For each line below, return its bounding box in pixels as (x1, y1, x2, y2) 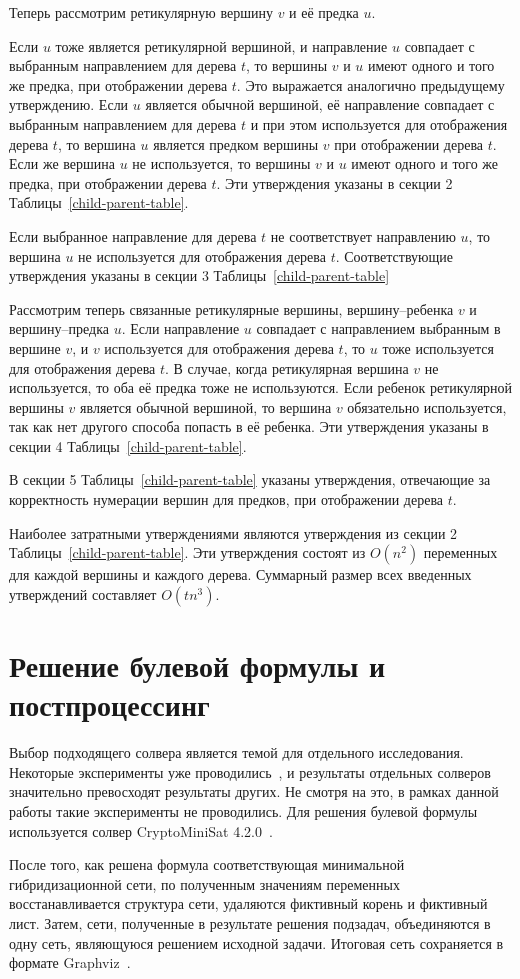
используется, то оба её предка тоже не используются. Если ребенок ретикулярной (9, 377, 513, 398)
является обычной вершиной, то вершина (80, 396, 332, 417)
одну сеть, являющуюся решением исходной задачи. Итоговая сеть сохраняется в (9, 932, 504, 953)
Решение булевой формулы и (9, 645, 386, 686)
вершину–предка (9, 318, 109, 339)
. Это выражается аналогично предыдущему (236, 74, 505, 95)
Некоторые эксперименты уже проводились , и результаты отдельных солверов (9, 761, 491, 782)
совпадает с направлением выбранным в (256, 318, 501, 339)
